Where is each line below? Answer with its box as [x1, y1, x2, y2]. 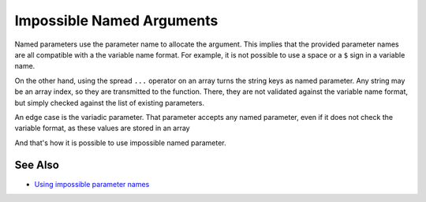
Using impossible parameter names [34, 179, 150, 189]
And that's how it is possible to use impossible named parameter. [14, 138, 226, 148]
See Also [14, 159, 59, 172]
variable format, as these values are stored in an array [14, 123, 190, 133]
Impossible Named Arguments [14, 12, 219, 29]
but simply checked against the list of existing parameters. [14, 98, 205, 107]
